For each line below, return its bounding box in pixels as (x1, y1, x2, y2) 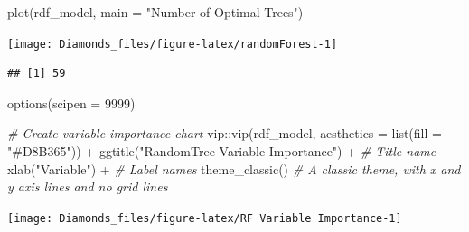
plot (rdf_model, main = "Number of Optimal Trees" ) (7, 3, 304, 21)
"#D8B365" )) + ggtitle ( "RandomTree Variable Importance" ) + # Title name (7, 142, 436, 161)
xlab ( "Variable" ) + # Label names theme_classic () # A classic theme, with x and (7, 159, 461, 178)
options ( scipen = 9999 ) (7, 93, 136, 112)
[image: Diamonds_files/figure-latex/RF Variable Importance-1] (7, 211, 402, 225)
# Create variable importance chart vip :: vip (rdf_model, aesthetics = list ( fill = (7, 124, 442, 143)
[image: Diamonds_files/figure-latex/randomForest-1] (7, 37, 338, 51)
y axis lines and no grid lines (7, 177, 168, 196)
